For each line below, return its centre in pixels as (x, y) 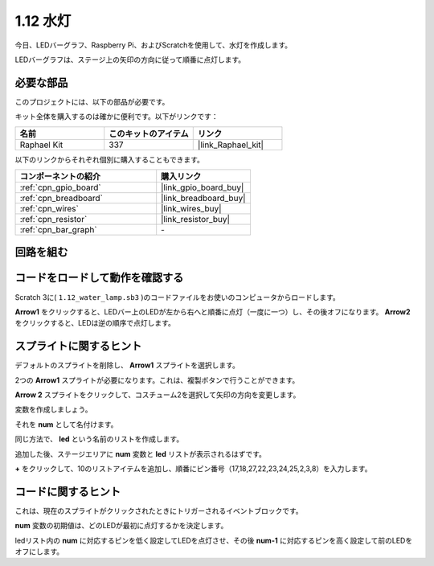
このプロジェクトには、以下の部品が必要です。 (92, 101)
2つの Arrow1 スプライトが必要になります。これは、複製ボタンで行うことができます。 (157, 380)
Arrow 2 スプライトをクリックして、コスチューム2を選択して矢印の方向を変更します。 (158, 395)
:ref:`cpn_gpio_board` (60, 187)
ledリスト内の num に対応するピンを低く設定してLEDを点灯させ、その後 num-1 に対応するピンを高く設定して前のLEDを (214, 540)
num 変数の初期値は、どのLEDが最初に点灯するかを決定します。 (121, 526)
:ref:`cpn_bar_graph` (58, 230)
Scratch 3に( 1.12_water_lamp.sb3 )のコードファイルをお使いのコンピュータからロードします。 (178, 297)
